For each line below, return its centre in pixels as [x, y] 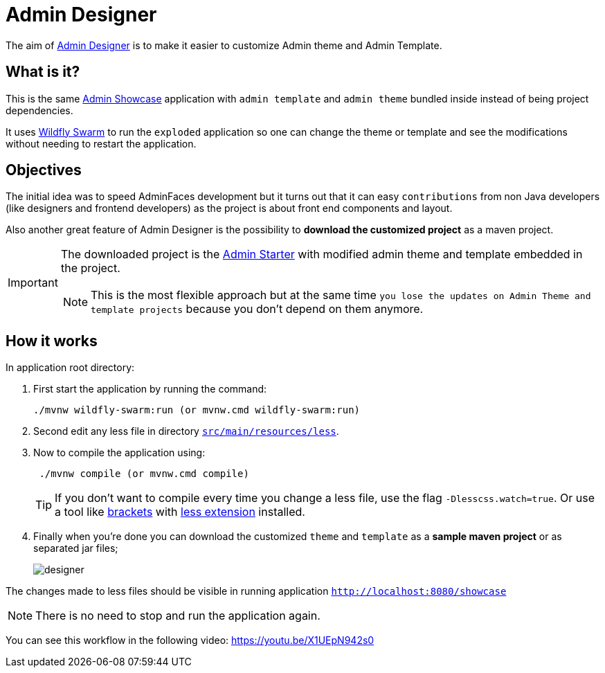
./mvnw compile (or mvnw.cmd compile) [144, 474]
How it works [52, 341]
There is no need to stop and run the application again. [178, 616]
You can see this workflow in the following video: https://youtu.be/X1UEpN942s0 [190, 640]
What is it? [43, 72]
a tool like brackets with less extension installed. [180, 512]
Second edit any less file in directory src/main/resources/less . [186, 431]
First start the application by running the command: [150, 389]
